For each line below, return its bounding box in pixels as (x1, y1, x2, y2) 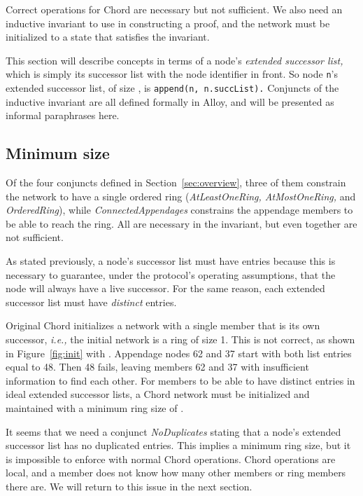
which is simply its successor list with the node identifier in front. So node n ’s (6, 67, 338, 81)
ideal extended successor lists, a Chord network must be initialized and (6, 387, 310, 401)
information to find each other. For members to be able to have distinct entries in (6, 373, 355, 387)
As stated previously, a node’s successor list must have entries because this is (6, 254, 336, 268)
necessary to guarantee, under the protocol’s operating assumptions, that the (6, 267, 336, 282)
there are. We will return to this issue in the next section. (6, 478, 252, 493)
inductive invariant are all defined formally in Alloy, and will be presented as (6, 94, 334, 109)
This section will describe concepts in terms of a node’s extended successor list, (6, 53, 343, 67)
